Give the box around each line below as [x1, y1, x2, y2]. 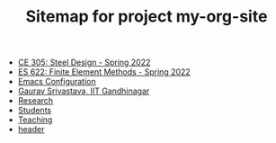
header [17, 124, 45, 135]
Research [17, 95, 54, 106]
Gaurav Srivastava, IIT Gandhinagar [17, 85, 150, 96]
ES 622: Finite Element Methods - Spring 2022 [17, 67, 191, 77]
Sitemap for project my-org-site [25, 6, 268, 27]
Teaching [17, 114, 53, 125]
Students [17, 105, 52, 116]
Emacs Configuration [17, 76, 96, 87]
